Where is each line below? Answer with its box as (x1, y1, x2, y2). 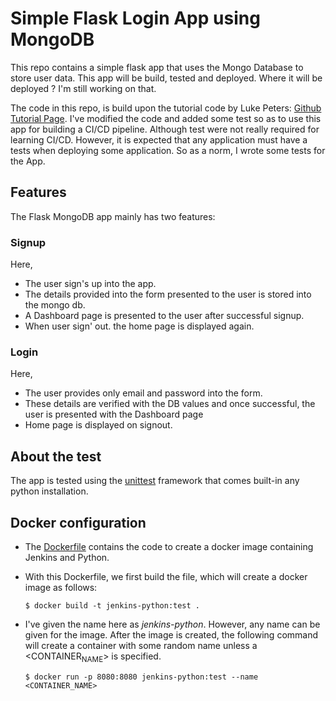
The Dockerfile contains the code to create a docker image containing (24, 540, 314, 552)
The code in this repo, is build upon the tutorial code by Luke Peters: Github (10, 102, 322, 114)
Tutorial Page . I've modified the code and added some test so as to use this (10, 112, 322, 124)
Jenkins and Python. (24, 551, 110, 563)
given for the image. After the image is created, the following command (24, 628, 319, 641)
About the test (10, 448, 102, 465)
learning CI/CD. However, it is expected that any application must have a (10, 133, 308, 146)
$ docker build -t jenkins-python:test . (24, 600, 200, 611)
